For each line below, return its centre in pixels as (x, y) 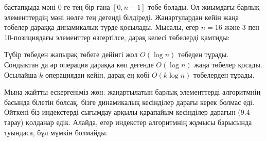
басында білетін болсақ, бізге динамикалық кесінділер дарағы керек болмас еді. (129, 102)
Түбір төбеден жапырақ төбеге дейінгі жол (71, 54)
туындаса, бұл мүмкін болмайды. (56, 132)
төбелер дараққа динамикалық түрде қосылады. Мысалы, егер (102, 27)
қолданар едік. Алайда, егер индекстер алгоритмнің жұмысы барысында (139, 122)
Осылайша (21, 74)
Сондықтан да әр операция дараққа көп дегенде (79, 64)
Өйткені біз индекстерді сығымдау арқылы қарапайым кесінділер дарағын (120, 112)
